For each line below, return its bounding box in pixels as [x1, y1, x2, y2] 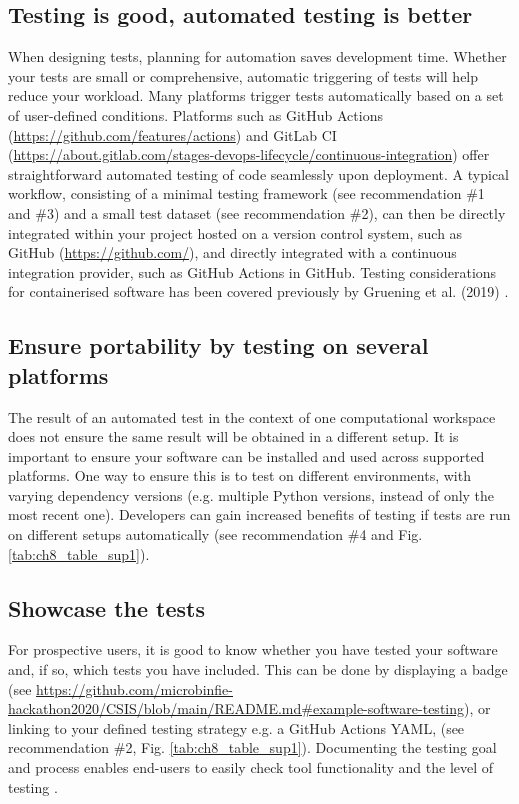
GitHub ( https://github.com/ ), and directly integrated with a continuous [8, 242, 457, 263]
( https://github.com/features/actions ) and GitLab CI [8, 124, 337, 145]
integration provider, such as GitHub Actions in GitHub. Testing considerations [8, 261, 497, 282]
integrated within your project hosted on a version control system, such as [8, 222, 463, 243]
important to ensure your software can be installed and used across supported [8, 445, 485, 466]
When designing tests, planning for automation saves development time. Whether [8, 46, 507, 67]
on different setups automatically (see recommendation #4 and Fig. [8, 524, 423, 545]
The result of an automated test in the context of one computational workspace [8, 406, 496, 427]
